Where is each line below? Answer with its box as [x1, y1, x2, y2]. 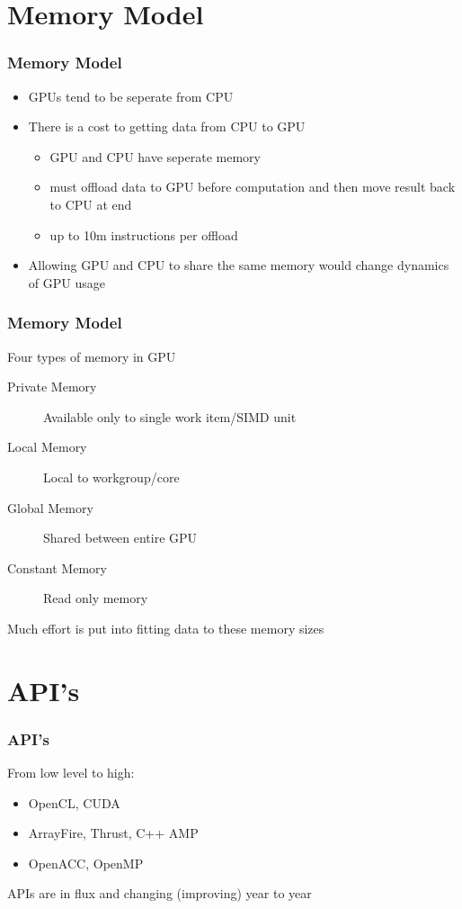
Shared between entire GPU [43, 528, 198, 547]
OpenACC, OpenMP [28, 853, 144, 872]
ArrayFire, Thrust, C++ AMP [28, 823, 199, 842]
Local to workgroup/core [43, 467, 180, 486]
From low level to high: [7, 763, 135, 782]
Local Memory [7, 437, 87, 456]
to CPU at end [49, 194, 132, 213]
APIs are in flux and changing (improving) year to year [7, 884, 312, 903]
